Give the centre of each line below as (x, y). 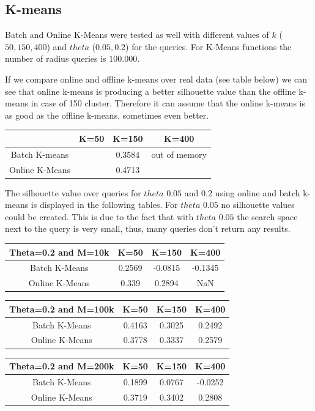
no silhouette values (258, 205)
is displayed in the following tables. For (104, 205)
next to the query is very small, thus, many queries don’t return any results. (148, 228)
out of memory (179, 154)
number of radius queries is (56, 58)
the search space (267, 216)
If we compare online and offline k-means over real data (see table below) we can (156, 79)
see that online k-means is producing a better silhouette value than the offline (150, 91)
